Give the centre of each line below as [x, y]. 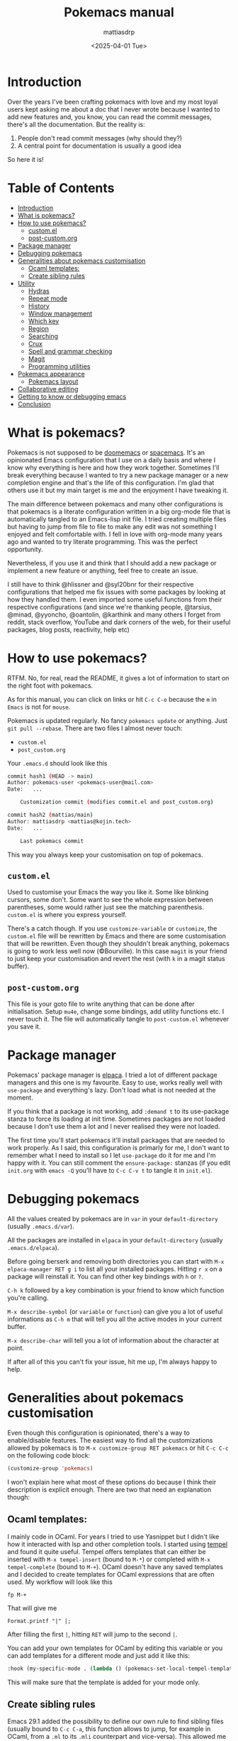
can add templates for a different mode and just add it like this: [98, 1655]
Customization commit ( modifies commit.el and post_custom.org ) [117, 802]
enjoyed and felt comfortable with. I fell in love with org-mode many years [115, 534]
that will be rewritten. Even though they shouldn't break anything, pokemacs [119, 944]
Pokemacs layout [53, 381]
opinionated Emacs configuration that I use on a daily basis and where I [112, 460]
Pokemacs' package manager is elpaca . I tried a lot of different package [113, 1075]
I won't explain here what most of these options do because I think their [112, 1482]
